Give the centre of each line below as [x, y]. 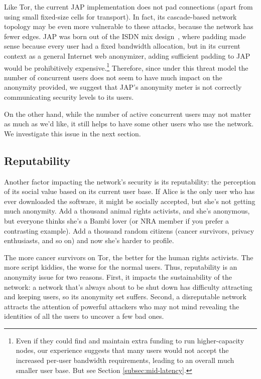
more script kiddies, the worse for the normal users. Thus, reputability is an [121, 267]
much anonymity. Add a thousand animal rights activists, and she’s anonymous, [127, 211]
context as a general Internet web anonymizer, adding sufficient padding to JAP [127, 55]
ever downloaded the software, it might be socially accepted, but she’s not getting [130, 201]
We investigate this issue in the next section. [73, 133]
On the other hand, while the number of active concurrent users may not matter [128, 114]
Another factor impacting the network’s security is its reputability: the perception [130, 181]
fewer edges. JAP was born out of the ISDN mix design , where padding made [125, 36]
